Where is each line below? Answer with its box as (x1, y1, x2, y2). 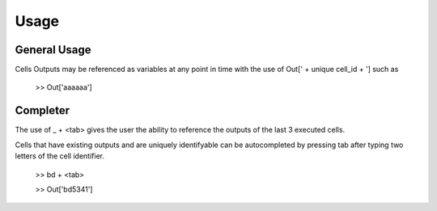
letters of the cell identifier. (15, 151, 105, 161)
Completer (15, 103, 70, 117)
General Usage (15, 43, 92, 57)
